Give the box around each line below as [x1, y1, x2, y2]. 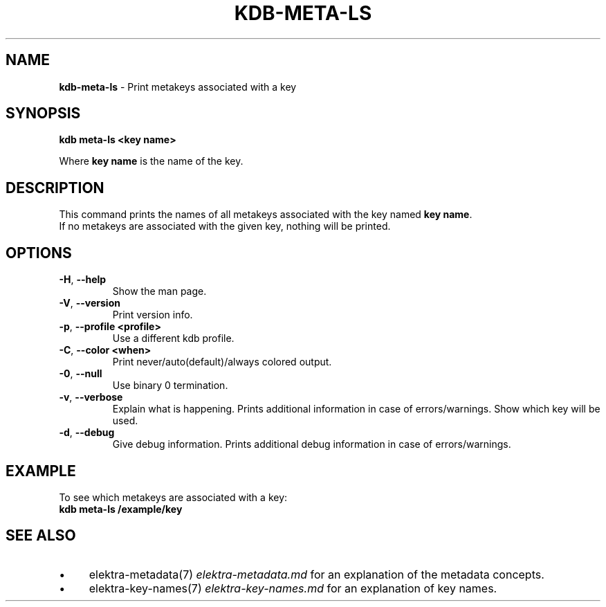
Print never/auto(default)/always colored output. [112, 356, 332, 368]
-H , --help [59, 273, 107, 286]
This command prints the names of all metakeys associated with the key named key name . [59, 208, 472, 221]
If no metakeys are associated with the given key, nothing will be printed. [59, 220, 391, 233]
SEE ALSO [6, 527, 76, 545]
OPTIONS [6, 244, 72, 262]
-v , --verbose [59, 391, 123, 404]
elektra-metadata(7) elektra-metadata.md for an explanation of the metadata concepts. [89, 567, 544, 581]
